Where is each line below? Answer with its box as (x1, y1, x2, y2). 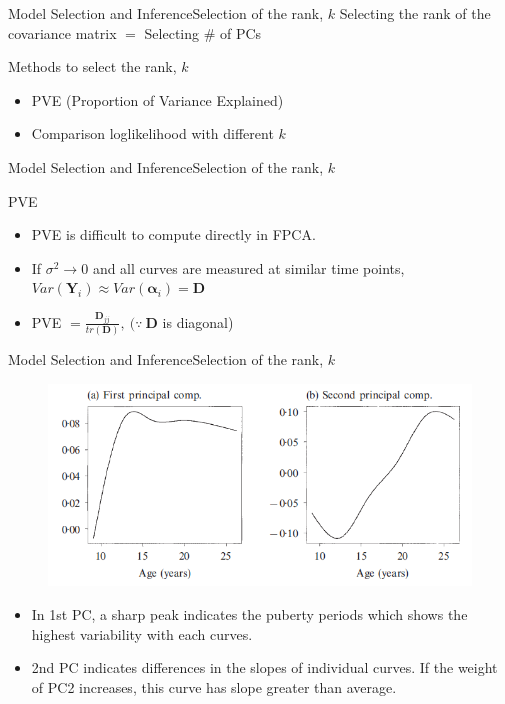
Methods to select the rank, (8, 56, 177, 77)
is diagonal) (162, 311, 234, 332)
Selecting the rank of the (339, 3, 491, 23)
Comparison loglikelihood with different (31, 123, 274, 144)
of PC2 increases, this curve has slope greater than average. (31, 676, 397, 697)
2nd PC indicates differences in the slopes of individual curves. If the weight (31, 657, 498, 678)
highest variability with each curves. (31, 623, 253, 644)
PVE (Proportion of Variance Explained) (31, 89, 284, 110)
